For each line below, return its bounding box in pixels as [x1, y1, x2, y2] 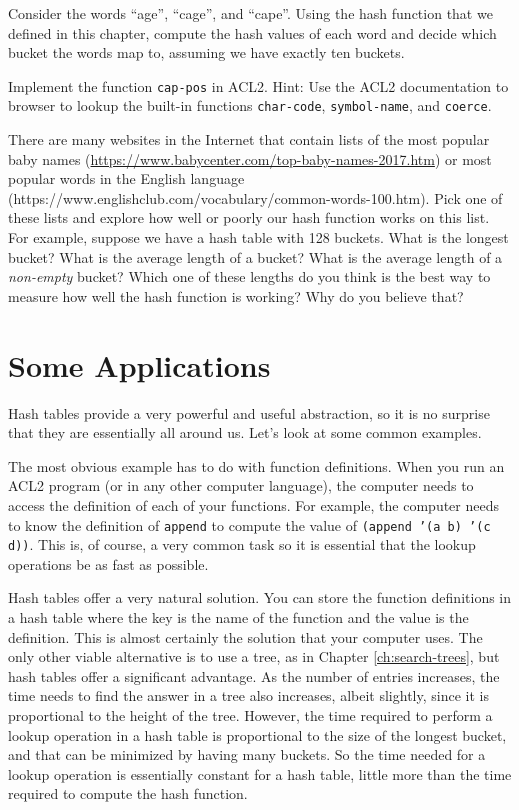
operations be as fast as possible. [8, 553, 209, 574]
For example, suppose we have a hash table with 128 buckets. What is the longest [8, 227, 509, 248]
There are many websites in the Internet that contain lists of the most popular [8, 129, 490, 150]
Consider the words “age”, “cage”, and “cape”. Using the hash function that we [8, 3, 493, 23]
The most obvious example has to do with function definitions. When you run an [8, 455, 505, 476]
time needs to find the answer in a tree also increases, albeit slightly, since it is [8, 685, 489, 706]
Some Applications [8, 344, 271, 385]
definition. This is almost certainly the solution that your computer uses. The [8, 626, 483, 647]
